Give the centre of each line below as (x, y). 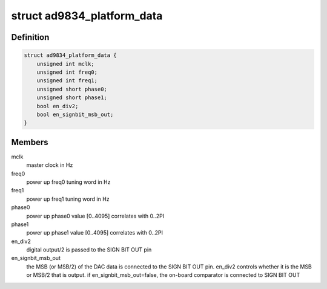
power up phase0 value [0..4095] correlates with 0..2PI (95, 216)
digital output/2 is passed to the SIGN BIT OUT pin (89, 250)
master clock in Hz (50, 165)
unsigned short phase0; (72, 89)
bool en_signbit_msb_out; (75, 114)
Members (30, 142)
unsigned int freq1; (67, 81)
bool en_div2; (58, 106)
